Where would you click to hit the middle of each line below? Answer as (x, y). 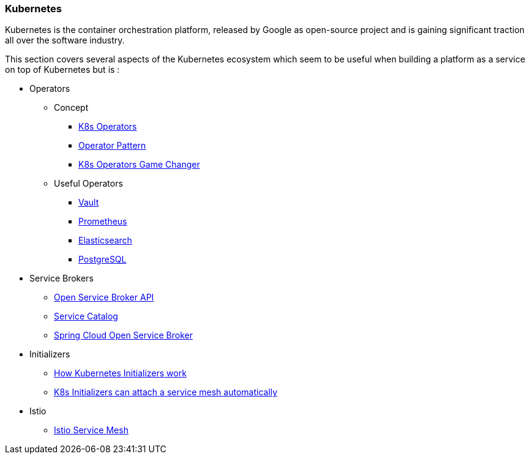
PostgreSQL (103, 259)
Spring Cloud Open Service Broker (123, 335)
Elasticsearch (105, 241)
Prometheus (103, 222)
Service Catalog (86, 316)
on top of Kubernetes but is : (62, 70)
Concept (71, 108)
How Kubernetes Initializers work (120, 373)
